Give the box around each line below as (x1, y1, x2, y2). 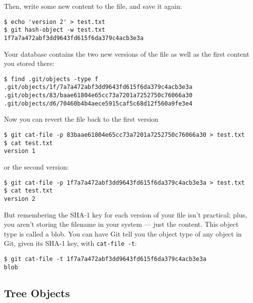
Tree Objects (4, 285, 70, 300)
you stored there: (4, 58, 55, 68)
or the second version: (4, 161, 69, 172)
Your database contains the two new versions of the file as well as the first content (4, 48, 250, 59)
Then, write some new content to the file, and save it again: (4, 1, 182, 11)
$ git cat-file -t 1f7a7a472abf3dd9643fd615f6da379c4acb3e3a (4, 255, 207, 262)
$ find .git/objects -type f (4, 75, 98, 83)
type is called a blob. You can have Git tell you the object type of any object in (4, 228, 242, 238)
